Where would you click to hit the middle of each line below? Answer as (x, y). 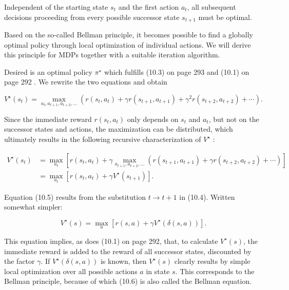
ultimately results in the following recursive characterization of (103, 139)
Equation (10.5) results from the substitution (75, 196)
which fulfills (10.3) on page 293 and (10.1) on (177, 71)
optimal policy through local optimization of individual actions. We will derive (128, 44)
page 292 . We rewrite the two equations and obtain (86, 82)
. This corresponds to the (215, 271)
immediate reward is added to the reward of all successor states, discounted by (128, 251)
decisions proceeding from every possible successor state (92, 17)
